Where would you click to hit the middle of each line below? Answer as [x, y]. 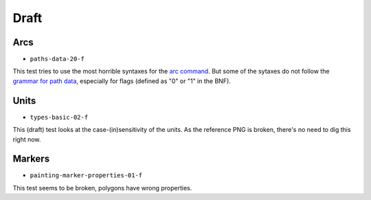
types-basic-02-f [59, 117]
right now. [27, 139]
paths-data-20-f [57, 59]
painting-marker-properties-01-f [86, 176]
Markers [31, 159]
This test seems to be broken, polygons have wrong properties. [102, 188]
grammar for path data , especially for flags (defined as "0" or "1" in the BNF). [122, 81]
